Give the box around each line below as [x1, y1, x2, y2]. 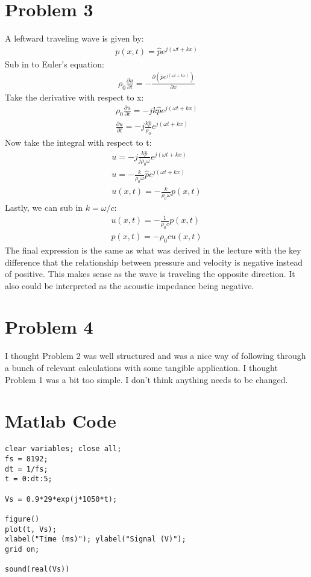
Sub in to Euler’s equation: [5, 57, 104, 70]
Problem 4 [5, 314, 93, 339]
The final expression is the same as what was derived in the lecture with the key [5, 243, 301, 256]
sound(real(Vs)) [5, 565, 70, 574]
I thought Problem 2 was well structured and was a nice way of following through [5, 349, 306, 362]
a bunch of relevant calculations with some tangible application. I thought [5, 361, 278, 374]
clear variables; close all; [5, 444, 122, 454]
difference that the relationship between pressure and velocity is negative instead [5, 255, 303, 268]
